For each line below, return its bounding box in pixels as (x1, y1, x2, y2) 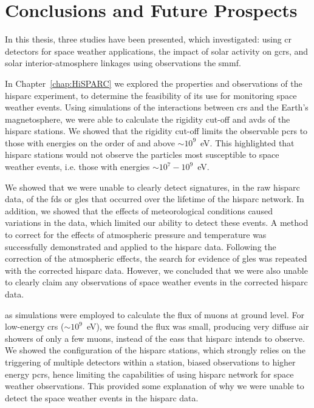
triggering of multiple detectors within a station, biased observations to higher (5, 355, 296, 368)
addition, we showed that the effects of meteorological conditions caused (5, 204, 273, 217)
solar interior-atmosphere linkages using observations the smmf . (5, 56, 241, 69)
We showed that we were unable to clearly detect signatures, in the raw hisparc (5, 180, 300, 193)
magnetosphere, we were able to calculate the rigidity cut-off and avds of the (5, 112, 290, 125)
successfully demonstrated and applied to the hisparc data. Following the (5, 240, 276, 253)
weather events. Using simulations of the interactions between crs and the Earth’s (5, 101, 309, 114)
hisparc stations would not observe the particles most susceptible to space (5, 148, 279, 161)
